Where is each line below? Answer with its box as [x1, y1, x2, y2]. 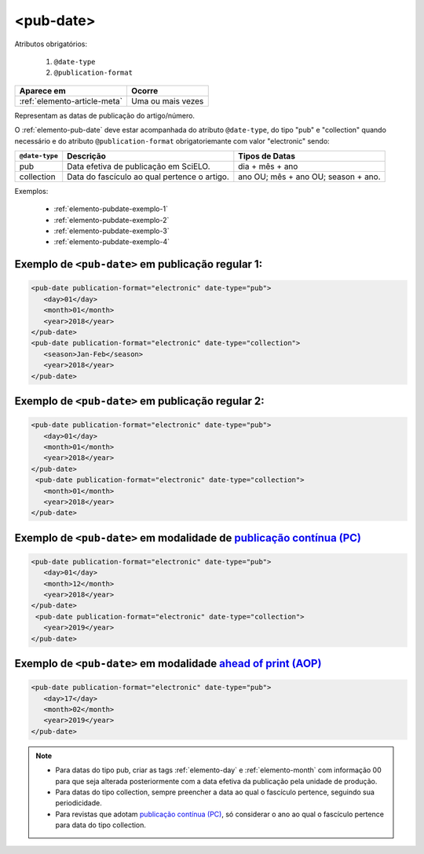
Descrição [67, 150, 106, 161]
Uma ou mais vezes [130, 95, 204, 106]
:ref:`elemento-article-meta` [19, 95, 123, 106]
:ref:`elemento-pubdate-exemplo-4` [53, 237, 170, 246]
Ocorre [130, 85, 159, 96]
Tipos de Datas [238, 150, 296, 161]
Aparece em [19, 85, 66, 96]
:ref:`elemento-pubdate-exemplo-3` [53, 226, 170, 235]
